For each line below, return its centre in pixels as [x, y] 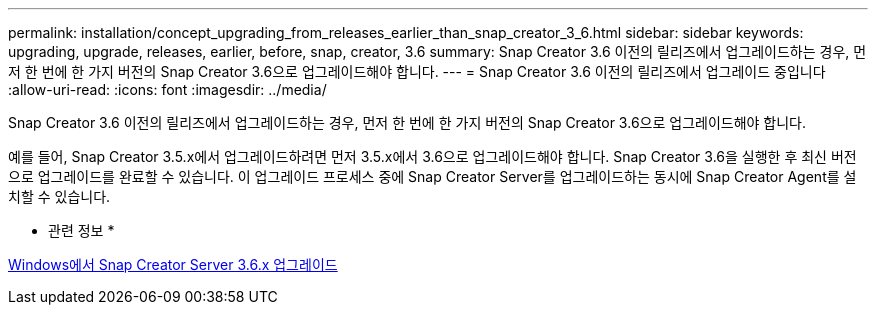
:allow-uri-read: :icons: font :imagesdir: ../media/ [167, 89]
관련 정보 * [81, 230]
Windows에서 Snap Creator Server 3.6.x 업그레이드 [173, 264]
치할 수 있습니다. [59, 196]
